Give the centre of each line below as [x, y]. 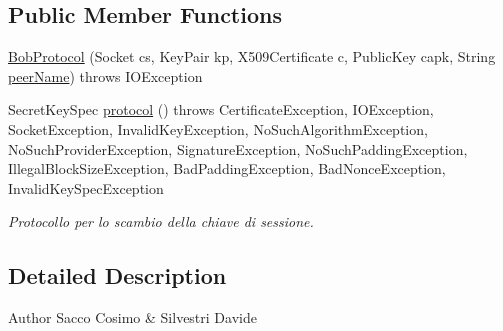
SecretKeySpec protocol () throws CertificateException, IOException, [221, 109]
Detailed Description [117, 275]
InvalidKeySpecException [86, 187]
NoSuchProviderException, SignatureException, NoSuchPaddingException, [238, 148]
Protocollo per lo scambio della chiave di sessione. [161, 221]
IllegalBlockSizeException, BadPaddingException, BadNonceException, [227, 168]
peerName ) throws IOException [105, 75]
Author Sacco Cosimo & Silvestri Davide [132, 317]
